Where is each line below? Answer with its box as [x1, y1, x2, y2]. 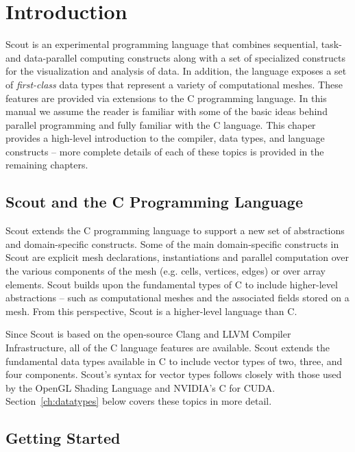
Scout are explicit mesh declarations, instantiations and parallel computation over [5, 250, 349, 264]
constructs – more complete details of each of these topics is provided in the [5, 144, 324, 158]
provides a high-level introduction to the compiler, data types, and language [5, 131, 325, 145]
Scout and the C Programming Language [5, 191, 303, 212]
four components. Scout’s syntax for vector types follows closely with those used [5, 367, 342, 381]
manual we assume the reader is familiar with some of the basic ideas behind [5, 104, 328, 118]
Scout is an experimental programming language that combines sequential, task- [5, 37, 342, 51]
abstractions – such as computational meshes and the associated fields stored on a [5, 290, 350, 305]
